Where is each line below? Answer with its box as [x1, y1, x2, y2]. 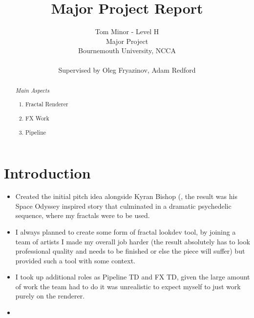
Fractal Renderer [25, 100, 68, 108]
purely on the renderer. [15, 291, 85, 301]
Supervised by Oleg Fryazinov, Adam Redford [58, 64, 196, 75]
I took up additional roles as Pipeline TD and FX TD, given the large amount [15, 272, 250, 282]
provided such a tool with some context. [15, 255, 135, 265]
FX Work [25, 114, 49, 122]
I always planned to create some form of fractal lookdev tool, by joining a [15, 226, 236, 237]
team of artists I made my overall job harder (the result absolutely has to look [15, 236, 250, 246]
